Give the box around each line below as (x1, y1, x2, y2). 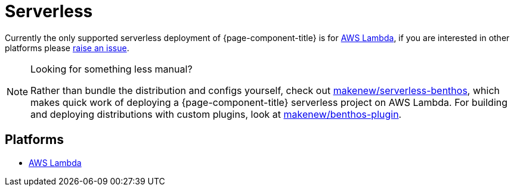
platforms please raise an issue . (5, 42, 129, 53)
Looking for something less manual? (30, 62, 193, 75)
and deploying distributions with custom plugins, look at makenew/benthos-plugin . (30, 108, 402, 120)
